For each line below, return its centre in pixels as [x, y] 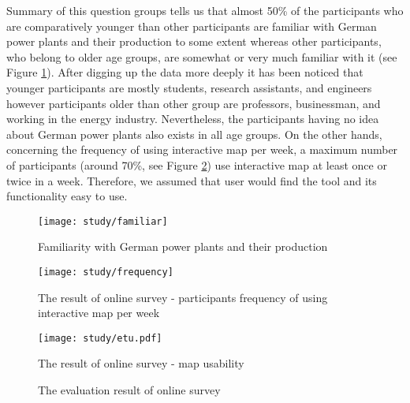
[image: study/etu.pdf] [100, 338]
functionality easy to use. [67, 196]
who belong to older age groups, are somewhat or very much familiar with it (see [202, 56]
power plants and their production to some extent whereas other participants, [194, 41]
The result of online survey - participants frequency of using [183, 297]
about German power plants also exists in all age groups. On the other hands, [194, 134]
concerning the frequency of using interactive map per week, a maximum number [202, 149]
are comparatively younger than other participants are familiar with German [192, 26]
